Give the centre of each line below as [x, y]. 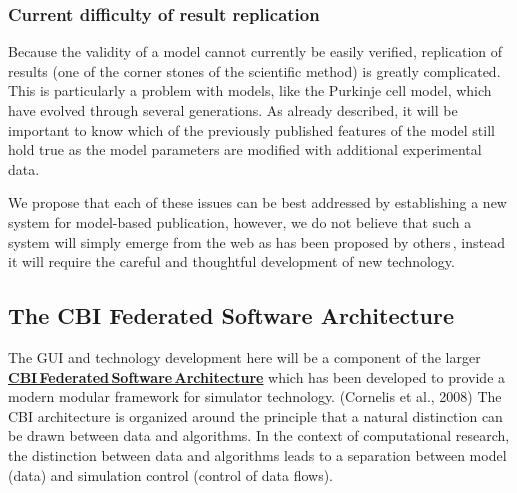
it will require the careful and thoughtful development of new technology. [231, 261]
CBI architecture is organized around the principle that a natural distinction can [255, 415]
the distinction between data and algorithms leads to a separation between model [257, 454]
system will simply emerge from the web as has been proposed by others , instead [256, 241]
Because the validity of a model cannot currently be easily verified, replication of [255, 51]
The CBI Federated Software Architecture [231, 315]
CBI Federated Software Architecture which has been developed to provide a [257, 376]
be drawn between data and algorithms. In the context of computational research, [259, 435]
